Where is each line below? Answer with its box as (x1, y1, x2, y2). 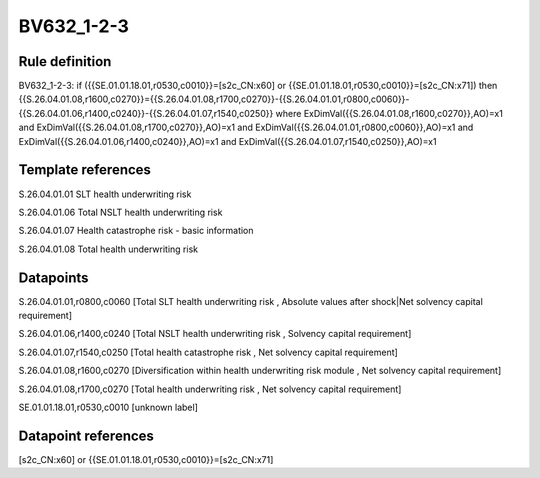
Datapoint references (18, 427, 155, 444)
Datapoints (18, 269, 89, 286)
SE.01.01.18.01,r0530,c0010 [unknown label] (18, 401, 199, 413)
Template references (18, 161, 152, 179)
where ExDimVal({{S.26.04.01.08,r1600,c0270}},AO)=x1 (275, 107, 504, 119)
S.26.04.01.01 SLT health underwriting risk (18, 188, 192, 200)
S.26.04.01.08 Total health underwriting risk (18, 243, 199, 255)
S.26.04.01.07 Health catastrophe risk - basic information (18, 225, 254, 237)
